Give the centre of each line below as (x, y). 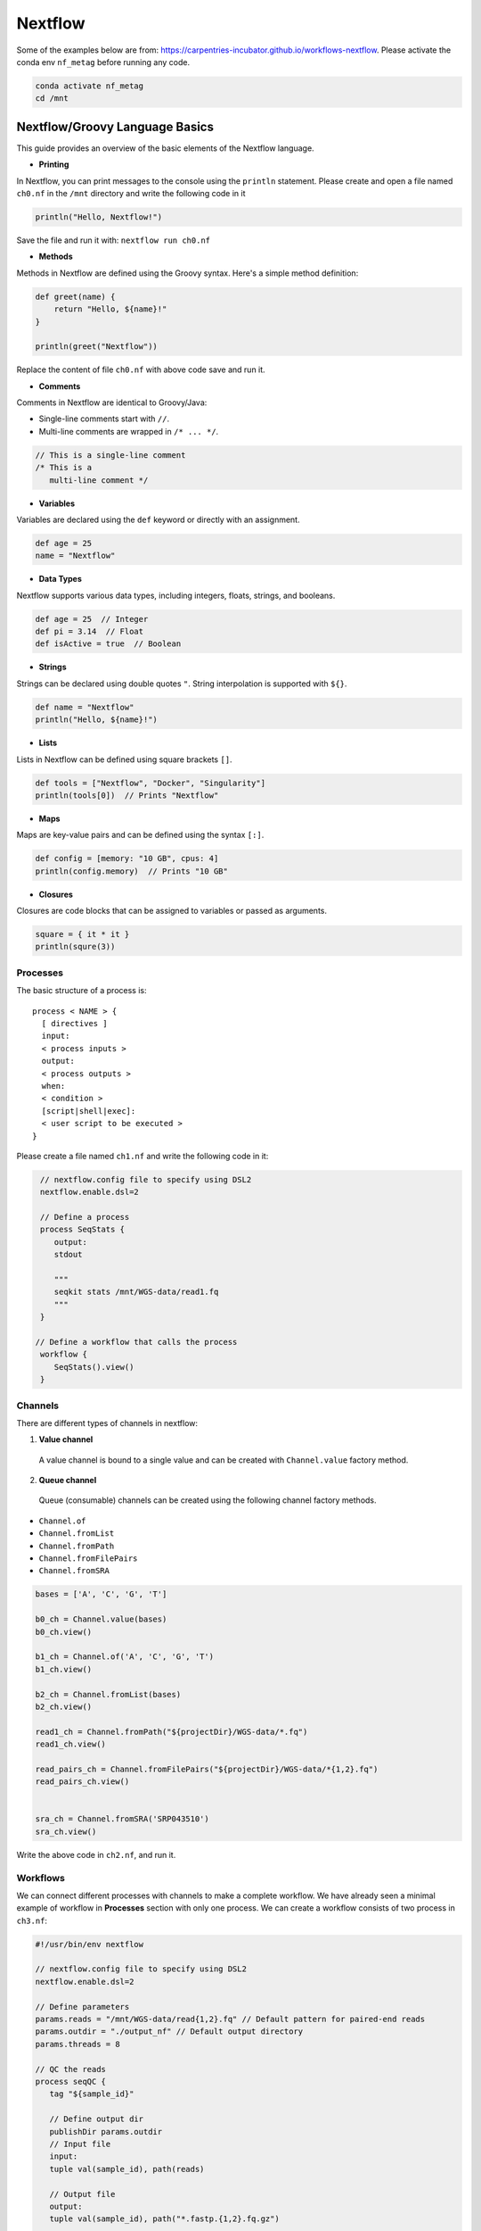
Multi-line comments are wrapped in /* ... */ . (129, 431)
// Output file (82, 2194)
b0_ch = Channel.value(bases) (101, 1619)
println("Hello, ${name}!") (96, 720)
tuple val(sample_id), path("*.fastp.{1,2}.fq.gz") (164, 2219)
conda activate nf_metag (90, 86)
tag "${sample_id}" (92, 2094)
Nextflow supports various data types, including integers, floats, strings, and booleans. (176, 595)
